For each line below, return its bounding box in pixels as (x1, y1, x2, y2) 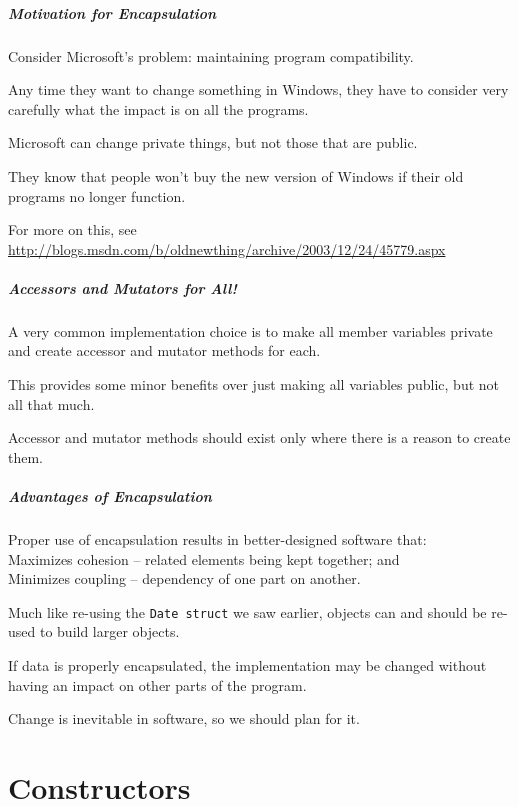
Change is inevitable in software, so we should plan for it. (8, 708, 360, 729)
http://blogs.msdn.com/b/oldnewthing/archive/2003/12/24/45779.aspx (8, 238, 446, 259)
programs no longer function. (8, 185, 186, 206)
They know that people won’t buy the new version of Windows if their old (8, 165, 464, 186)
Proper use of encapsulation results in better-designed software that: (8, 529, 427, 549)
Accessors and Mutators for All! (8, 277, 237, 298)
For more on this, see (8, 219, 137, 240)
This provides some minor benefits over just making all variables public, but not (8, 374, 500, 395)
